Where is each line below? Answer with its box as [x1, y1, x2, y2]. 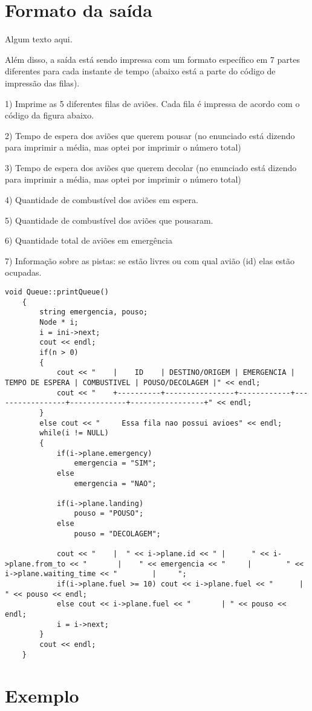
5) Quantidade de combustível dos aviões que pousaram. [5, 213, 213, 226]
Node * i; [39, 318, 79, 326]
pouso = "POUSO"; [74, 509, 144, 518]
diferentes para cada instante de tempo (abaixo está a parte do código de [5, 65, 276, 77]
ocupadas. [5, 266, 42, 279]
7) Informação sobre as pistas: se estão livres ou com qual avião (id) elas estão [5, 254, 295, 267]
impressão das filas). [5, 76, 80, 89]
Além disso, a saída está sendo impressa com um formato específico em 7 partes [5, 53, 300, 65]
